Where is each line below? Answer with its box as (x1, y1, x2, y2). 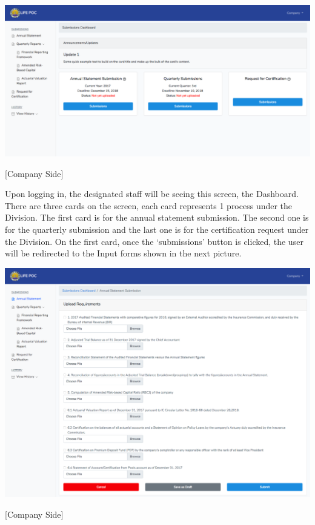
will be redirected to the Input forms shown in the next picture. (5, 247, 242, 259)
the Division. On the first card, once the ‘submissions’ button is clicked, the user (5, 235, 303, 247)
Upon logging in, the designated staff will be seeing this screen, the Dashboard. (5, 187, 299, 200)
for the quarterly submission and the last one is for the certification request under (5, 223, 309, 235)
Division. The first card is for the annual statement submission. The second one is (5, 211, 309, 224)
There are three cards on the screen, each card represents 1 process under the (5, 199, 293, 212)
